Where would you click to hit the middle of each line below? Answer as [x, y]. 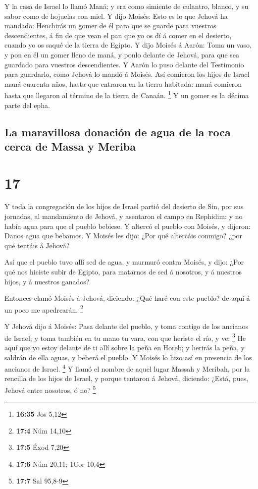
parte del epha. [27, 105]
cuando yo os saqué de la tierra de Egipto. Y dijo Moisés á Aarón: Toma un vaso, [128, 45]
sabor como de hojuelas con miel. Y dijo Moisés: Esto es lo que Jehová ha [116, 16]
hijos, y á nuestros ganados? [47, 281]
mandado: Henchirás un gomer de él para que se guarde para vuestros [110, 26]
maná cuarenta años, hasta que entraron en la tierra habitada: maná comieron [123, 83]
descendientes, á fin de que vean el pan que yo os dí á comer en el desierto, [118, 35]
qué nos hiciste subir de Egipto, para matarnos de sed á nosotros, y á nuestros [123, 272]
